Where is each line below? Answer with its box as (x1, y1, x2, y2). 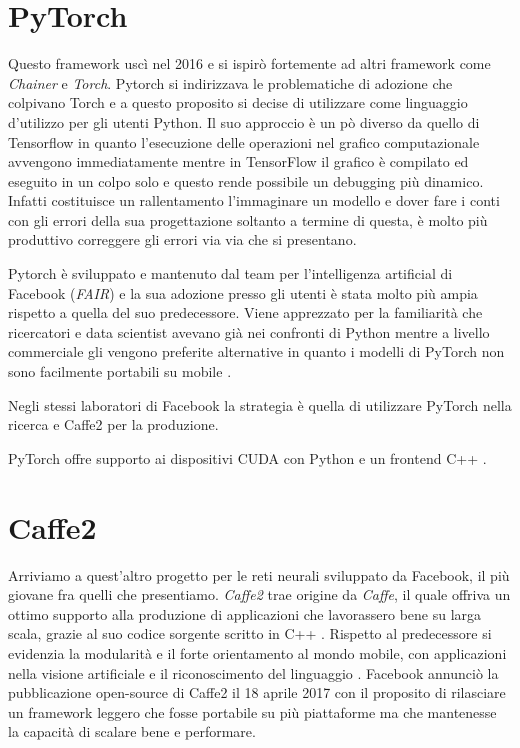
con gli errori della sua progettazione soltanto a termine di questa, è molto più (8, 209, 488, 230)
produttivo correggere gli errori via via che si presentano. (8, 229, 357, 250)
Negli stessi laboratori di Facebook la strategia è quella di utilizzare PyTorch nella (8, 394, 512, 415)
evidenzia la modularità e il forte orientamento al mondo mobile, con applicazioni (8, 642, 507, 663)
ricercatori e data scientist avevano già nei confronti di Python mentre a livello (8, 321, 490, 342)
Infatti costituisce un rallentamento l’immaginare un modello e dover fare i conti (8, 190, 500, 211)
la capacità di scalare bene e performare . (8, 721, 256, 742)
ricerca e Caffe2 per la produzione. (8, 414, 219, 435)
